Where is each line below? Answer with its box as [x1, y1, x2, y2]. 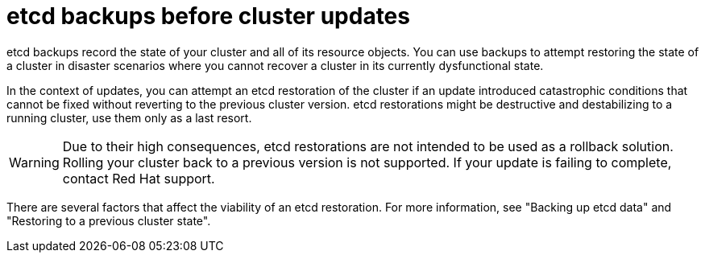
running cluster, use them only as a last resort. [6, 110, 252, 125]
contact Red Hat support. [62, 170, 215, 187]
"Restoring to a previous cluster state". [6, 213, 211, 228]
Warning [9, 154, 60, 171]
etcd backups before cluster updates [6, 2, 410, 30]
